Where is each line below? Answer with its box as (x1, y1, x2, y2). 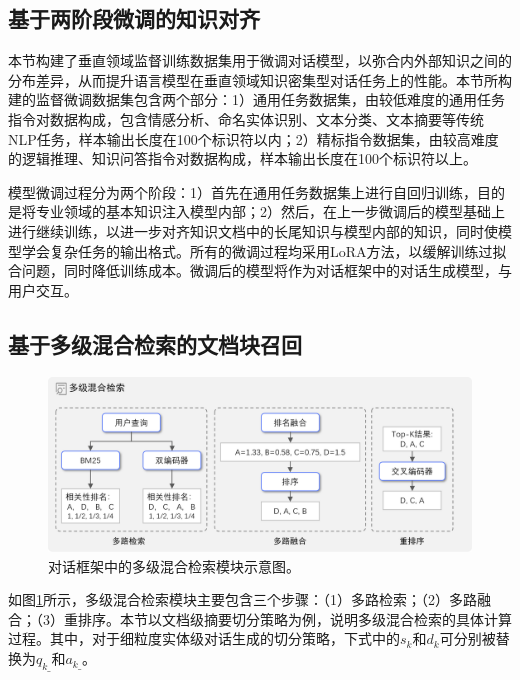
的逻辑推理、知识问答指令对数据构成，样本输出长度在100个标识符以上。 (8, 148, 477, 169)
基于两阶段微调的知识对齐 (8, 3, 260, 34)
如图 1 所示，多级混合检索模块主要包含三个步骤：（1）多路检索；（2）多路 (8, 589, 477, 610)
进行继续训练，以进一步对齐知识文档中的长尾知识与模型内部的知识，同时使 (8, 220, 498, 241)
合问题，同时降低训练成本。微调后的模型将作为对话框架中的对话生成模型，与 (8, 260, 512, 281)
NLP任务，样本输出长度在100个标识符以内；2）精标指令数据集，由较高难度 (8, 128, 499, 149)
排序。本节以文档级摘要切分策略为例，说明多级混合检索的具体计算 (77, 608, 512, 629)
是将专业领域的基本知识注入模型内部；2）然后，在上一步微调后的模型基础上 (8, 201, 505, 222)
